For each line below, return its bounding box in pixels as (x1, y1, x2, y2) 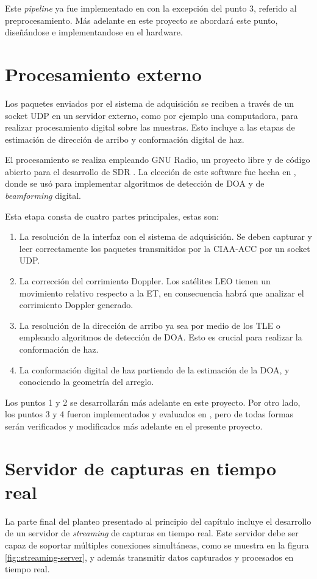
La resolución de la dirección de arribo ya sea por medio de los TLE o (19, 318, 280, 331)
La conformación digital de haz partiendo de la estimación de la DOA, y (19, 363, 290, 376)
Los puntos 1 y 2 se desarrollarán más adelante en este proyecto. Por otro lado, (5, 395, 301, 408)
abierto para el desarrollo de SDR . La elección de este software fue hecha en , (5, 165, 296, 178)
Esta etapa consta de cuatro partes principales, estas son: (5, 209, 219, 222)
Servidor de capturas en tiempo (5, 455, 277, 480)
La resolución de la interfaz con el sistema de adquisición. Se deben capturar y (19, 230, 312, 243)
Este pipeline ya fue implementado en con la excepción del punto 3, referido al (5, 2, 297, 14)
